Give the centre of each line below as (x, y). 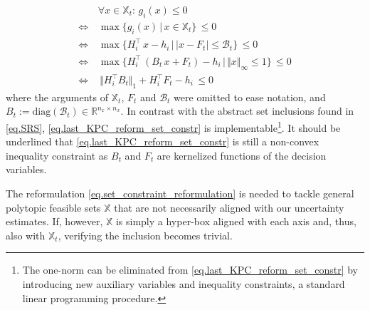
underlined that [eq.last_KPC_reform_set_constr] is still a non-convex (163, 141)
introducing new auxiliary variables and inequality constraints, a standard (184, 284)
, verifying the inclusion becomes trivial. (145, 235)
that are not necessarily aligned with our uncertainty (229, 207)
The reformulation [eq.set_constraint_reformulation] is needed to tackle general (180, 193)
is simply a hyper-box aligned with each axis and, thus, (236, 221)
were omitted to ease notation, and (250, 97)
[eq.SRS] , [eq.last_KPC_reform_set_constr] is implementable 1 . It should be (173, 126)
